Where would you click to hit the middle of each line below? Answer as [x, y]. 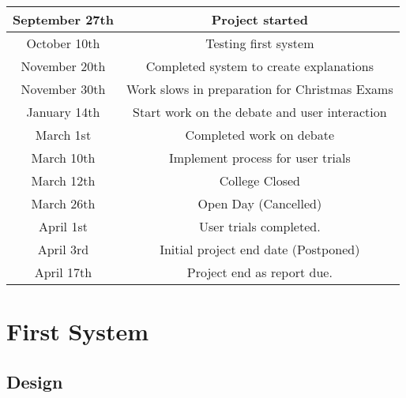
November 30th [63, 89]
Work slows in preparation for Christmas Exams [259, 89]
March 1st [63, 135]
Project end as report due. [259, 272]
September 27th [63, 19]
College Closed [259, 180]
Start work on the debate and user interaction [260, 112]
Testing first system [260, 43]
